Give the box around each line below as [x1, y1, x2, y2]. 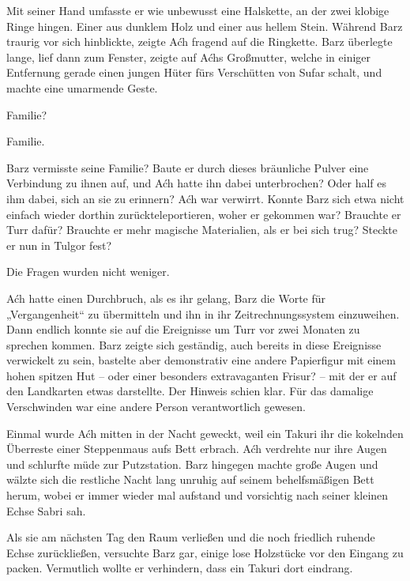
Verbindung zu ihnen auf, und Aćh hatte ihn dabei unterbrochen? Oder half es [6, 175, 386, 191]
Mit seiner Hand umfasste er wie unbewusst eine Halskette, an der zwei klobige [6, 2, 389, 18]
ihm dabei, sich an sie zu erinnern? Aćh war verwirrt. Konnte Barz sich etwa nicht [6, 190, 404, 206]
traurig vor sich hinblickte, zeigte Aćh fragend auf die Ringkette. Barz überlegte [6, 33, 393, 50]
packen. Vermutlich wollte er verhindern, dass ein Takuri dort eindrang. [6, 560, 353, 576]
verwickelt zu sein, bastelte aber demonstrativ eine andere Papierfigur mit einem [6, 352, 396, 368]
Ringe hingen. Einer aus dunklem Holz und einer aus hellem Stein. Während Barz [6, 17, 403, 34]
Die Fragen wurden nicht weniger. [6, 263, 170, 280]
